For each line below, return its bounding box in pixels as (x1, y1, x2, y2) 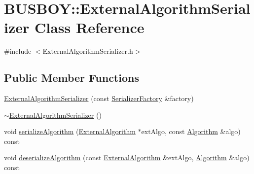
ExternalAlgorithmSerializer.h (42, 46, 133, 56)
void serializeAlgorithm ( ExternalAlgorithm (4, 126, 136, 137)
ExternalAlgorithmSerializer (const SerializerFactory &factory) (4, 93, 194, 104)
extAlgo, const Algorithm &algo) (141, 126, 241, 137)
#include (4, 46, 32, 56)
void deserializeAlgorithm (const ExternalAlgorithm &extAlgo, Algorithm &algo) (4, 152, 250, 163)
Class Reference (34, 17, 145, 37)
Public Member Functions (4, 70, 139, 85)
